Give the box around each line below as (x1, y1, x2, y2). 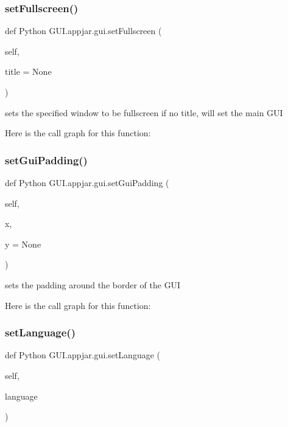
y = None (5, 237, 41, 250)
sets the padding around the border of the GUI (5, 278, 181, 291)
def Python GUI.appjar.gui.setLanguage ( (5, 349, 160, 361)
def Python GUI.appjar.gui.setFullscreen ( (5, 24, 162, 37)
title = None (5, 65, 52, 78)
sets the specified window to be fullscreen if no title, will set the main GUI (5, 106, 283, 119)
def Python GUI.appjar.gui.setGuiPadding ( (5, 176, 169, 189)
